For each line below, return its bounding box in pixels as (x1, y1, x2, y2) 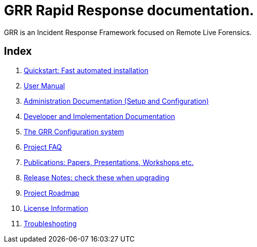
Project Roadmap (24, 188, 79, 197)
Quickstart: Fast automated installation (24, 66, 148, 75)
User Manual (24, 81, 65, 90)
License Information (24, 204, 88, 212)
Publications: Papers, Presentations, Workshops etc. (24, 158, 194, 166)
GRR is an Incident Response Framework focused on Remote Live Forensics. (4, 28, 252, 37)
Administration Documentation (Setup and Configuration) (24, 96, 209, 105)
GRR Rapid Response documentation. (4, 2, 254, 19)
